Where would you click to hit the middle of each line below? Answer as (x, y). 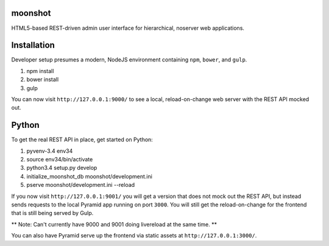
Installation (33, 45)
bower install (43, 80)
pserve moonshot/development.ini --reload (81, 185)
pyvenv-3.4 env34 (50, 151)
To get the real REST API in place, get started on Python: (82, 139)
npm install (40, 71)
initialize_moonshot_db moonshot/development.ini (89, 176)
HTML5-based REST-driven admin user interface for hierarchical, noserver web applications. (128, 28)
